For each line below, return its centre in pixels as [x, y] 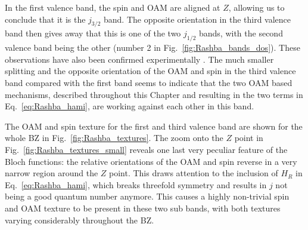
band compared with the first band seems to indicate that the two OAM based [149, 82]
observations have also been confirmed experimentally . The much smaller [139, 59]
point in [249, 138]
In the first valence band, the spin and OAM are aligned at [113, 7]
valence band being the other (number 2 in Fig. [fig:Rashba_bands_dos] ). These [153, 47]
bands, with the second [241, 33]
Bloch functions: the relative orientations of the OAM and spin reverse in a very [151, 161]
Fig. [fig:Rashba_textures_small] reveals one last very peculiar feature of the [146, 149]
